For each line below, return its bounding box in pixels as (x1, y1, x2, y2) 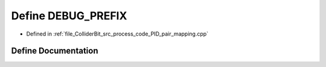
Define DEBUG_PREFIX (11, 9, 127, 22)
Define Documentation (11, 46, 98, 56)
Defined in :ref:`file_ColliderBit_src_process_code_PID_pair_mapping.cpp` (26, 30, 208, 37)
